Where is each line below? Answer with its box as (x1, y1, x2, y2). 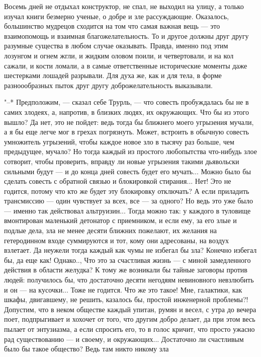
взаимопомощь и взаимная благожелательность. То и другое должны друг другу (4, 30, 249, 41)
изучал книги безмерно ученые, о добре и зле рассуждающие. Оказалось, (4, 11, 229, 21)
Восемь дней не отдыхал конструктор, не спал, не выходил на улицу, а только (4, 1, 244, 11)
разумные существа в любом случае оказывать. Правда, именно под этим (4, 40, 228, 51)
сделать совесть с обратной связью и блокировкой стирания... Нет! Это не (4, 176, 231, 186)
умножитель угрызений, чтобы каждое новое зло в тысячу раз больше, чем (4, 136, 234, 147)
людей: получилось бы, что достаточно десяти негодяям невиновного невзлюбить (4, 274, 254, 285)
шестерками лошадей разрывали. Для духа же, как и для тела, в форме (4, 70, 222, 81)
